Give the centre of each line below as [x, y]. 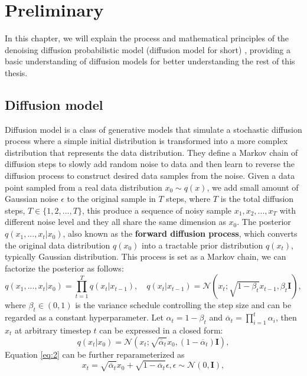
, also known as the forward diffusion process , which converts [180, 233]
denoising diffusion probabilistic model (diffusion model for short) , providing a [148, 49]
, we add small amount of [253, 187]
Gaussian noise [32, 199]
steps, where [188, 199]
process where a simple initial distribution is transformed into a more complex [146, 141]
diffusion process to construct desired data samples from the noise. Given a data [150, 176]
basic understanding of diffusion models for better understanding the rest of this [150, 61]
